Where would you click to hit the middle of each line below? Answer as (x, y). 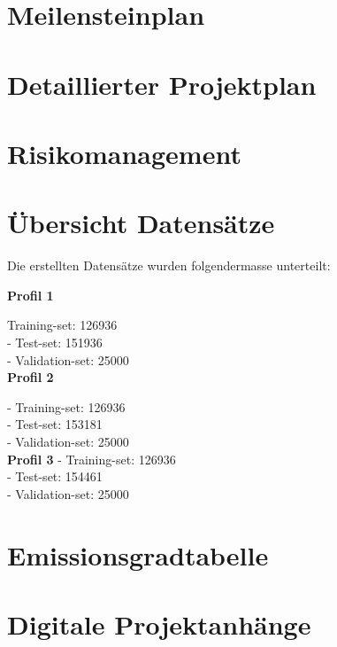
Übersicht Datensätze (141, 223)
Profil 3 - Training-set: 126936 (92, 459)
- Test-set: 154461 (55, 476)
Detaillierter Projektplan (162, 84)
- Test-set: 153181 (55, 424)
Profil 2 (31, 377)
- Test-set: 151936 (55, 343)
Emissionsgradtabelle (138, 554)
